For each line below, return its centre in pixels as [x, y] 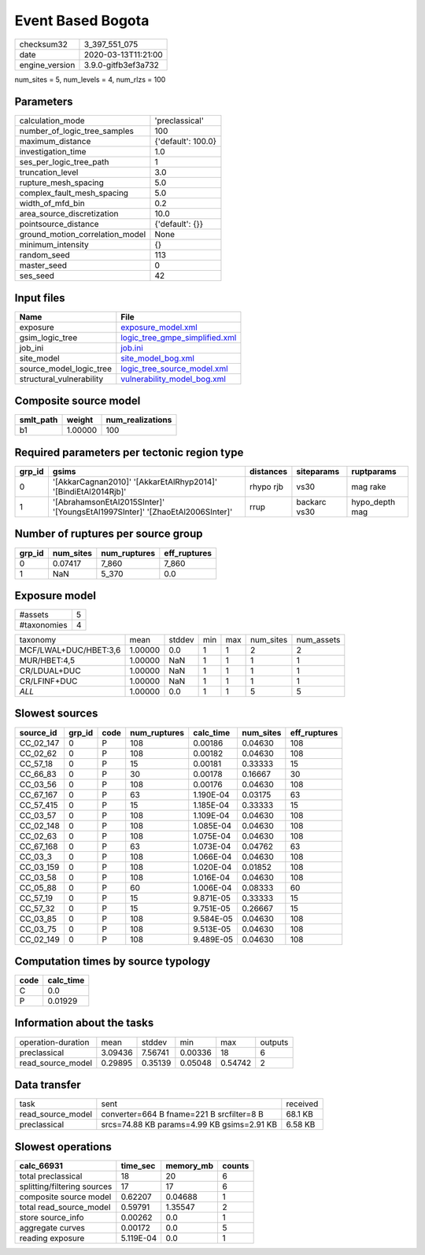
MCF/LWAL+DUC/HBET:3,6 [70, 650]
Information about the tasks [84, 1023]
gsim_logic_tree [48, 337]
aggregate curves [52, 1227]
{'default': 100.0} [185, 142]
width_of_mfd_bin [52, 203]
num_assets [318, 640]
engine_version [47, 65]
